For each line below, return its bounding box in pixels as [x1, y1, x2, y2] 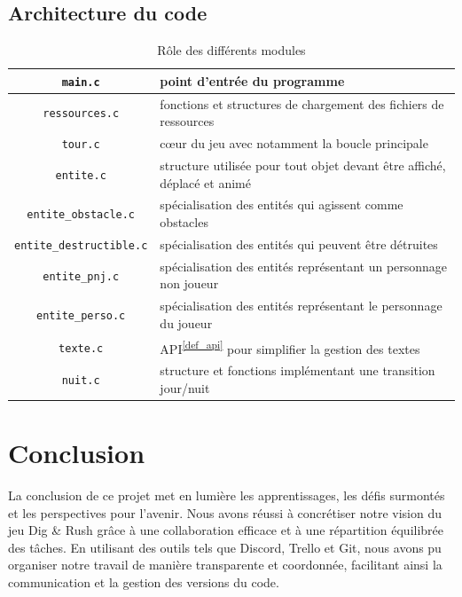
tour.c [61, 138, 100, 152]
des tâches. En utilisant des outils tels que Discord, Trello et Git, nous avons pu [8, 538, 442, 556]
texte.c [59, 342, 104, 355]
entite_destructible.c [14, 239, 148, 252]
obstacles [160, 213, 208, 232]
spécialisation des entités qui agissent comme [160, 195, 403, 214]
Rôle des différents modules [157, 41, 306, 59]
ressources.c [43, 107, 120, 121]
